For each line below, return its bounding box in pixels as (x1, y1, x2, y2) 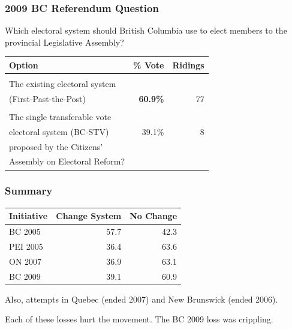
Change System (56, 210, 122, 222)
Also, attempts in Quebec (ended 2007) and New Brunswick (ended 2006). (5, 292, 278, 305)
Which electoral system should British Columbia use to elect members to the (5, 24, 287, 37)
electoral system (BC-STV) (9, 125, 109, 137)
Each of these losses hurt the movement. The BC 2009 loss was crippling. (5, 313, 273, 325)
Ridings (172, 58, 204, 71)
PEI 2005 (9, 240, 43, 252)
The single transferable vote (9, 110, 112, 122)
